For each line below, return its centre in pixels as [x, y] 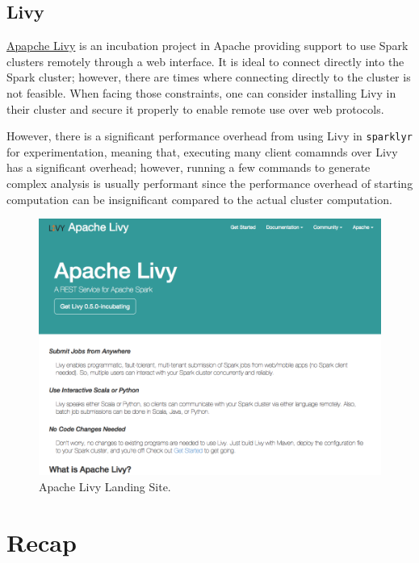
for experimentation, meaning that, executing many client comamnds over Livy [202, 151]
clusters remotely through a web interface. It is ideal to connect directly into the [205, 61]
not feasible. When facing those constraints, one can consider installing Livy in [201, 92]
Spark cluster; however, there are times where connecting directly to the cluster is [209, 77]
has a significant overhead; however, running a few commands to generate [189, 167]
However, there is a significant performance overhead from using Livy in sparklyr [209, 136]
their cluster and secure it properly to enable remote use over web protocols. [195, 108]
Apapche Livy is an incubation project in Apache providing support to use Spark [207, 46]
